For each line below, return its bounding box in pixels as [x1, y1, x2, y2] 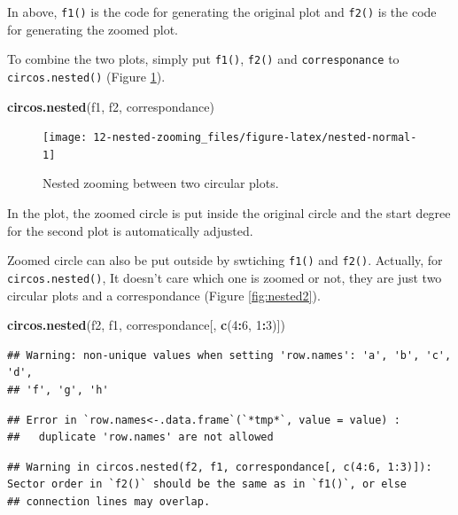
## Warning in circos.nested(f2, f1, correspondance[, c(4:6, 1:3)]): [7, 460, 432, 473]
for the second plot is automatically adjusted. [7, 221, 253, 239]
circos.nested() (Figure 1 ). [7, 66, 166, 85]
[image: [43, 131, 88, 144]
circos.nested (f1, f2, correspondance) [7, 97, 214, 115]
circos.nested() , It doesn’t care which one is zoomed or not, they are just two [7, 268, 442, 286]
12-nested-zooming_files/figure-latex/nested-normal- [93, 131, 417, 144]
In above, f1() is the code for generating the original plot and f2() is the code [7, 3, 437, 20]
